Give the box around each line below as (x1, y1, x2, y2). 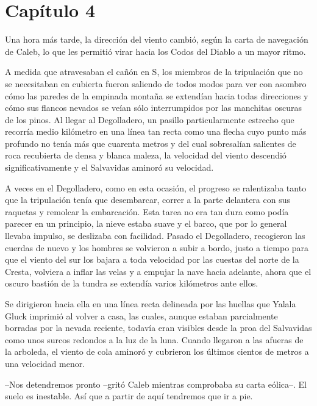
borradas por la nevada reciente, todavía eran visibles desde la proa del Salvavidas (5, 321, 312, 334)
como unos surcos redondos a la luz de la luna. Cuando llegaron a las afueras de (5, 333, 304, 346)
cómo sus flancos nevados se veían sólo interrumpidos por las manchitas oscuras (5, 101, 302, 114)
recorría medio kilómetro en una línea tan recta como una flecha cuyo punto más (5, 125, 307, 138)
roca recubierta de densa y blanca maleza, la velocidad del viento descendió (5, 149, 287, 162)
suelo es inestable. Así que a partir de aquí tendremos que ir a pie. (5, 390, 253, 402)
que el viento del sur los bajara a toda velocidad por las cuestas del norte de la (5, 253, 299, 266)
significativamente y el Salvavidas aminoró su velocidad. (5, 161, 214, 174)
